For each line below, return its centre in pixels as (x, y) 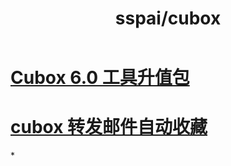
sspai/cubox (168, 18)
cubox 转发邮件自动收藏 (109, 127)
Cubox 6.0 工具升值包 (100, 78)
